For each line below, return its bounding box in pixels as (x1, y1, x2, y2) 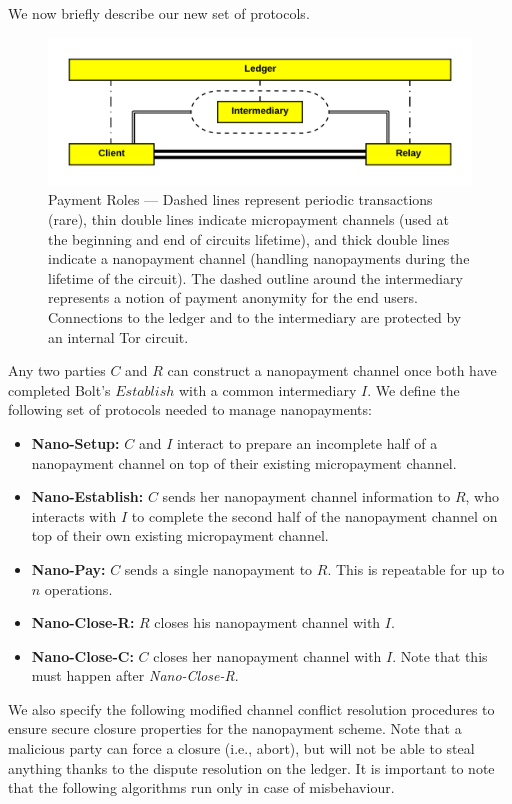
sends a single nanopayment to (124, 558, 313, 579)
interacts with (31, 505, 117, 526)
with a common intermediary (178, 379, 357, 400)
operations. (44, 578, 113, 599)
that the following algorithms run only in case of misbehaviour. (8, 777, 395, 798)
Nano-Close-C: (31, 645, 134, 666)
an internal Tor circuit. (48, 326, 189, 347)
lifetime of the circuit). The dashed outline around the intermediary (48, 267, 463, 288)
